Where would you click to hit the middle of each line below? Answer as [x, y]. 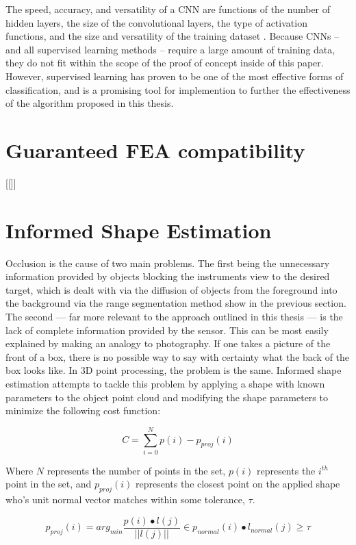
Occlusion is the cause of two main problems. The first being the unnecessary [168, 263]
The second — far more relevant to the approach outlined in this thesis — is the [174, 316]
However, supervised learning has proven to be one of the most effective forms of [175, 76]
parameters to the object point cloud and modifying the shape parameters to [167, 397]
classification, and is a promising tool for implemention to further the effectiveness [178, 89]
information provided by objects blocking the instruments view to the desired [168, 276]
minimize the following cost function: [83, 410]
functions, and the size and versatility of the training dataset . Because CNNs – [173, 36]
